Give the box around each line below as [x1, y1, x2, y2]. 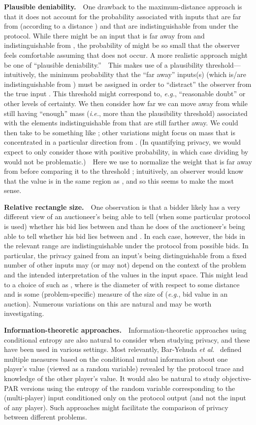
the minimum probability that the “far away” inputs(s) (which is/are [38, 69, 246, 79]
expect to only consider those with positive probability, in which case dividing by [4, 146, 249, 156]
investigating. [4, 308, 44, 318]
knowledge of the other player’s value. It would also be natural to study [4, 373, 220, 383]
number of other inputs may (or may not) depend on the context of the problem [4, 260, 246, 270]
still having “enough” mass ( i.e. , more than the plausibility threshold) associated [4, 108, 248, 118]
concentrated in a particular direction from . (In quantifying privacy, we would [4, 137, 241, 147]
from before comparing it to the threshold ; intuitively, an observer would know [4, 166, 244, 176]
